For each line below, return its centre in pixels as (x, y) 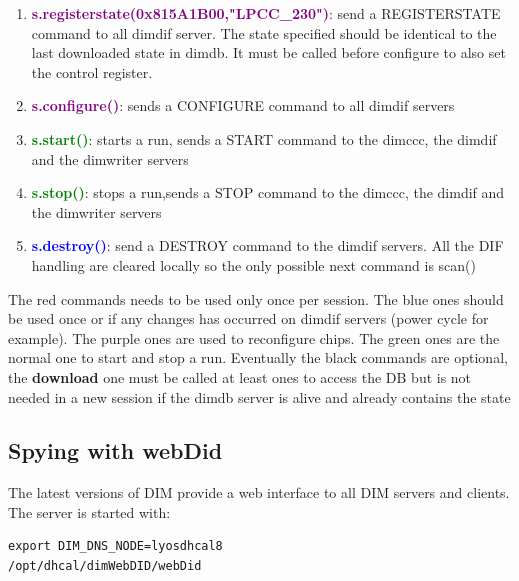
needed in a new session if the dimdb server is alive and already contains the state (259, 396)
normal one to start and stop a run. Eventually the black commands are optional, (258, 357)
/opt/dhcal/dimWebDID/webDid (105, 566)
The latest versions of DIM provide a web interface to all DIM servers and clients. (259, 492)
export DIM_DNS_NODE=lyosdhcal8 (115, 546)
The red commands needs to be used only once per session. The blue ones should (256, 298)
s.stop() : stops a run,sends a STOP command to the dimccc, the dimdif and (268, 192)
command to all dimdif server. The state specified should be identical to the (264, 32)
